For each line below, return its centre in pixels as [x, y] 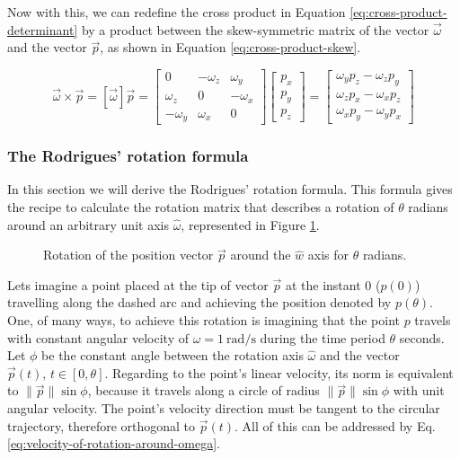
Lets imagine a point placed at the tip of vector [138, 284]
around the [261, 255]
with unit [419, 390]
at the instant [323, 284]
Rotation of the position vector [128, 255]
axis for [328, 255]
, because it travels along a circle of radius [203, 390]
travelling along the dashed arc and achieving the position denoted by [199, 302]
